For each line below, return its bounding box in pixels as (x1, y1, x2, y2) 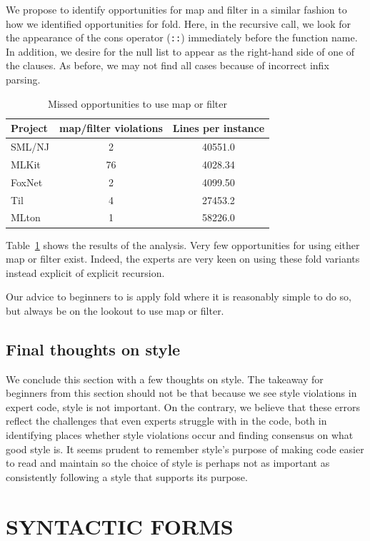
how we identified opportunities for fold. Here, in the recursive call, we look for (6, 16, 351, 31)
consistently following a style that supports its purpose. (6, 469, 248, 484)
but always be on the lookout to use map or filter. (6, 303, 224, 318)
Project (11, 121, 48, 136)
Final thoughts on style (6, 338, 181, 360)
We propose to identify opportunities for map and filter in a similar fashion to (6, 2, 347, 16)
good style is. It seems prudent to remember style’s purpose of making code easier (6, 441, 364, 456)
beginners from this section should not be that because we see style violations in (6, 385, 357, 400)
